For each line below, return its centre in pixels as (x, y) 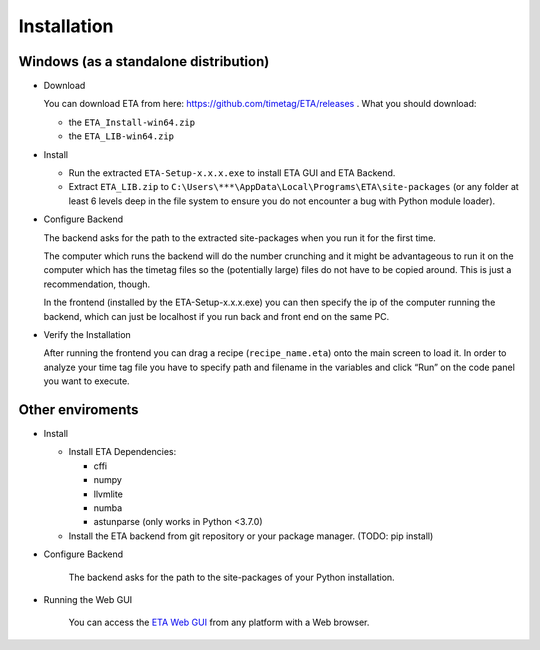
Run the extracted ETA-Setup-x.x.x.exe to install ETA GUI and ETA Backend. (232, 173)
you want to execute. (86, 381)
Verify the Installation (87, 334)
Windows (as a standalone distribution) (144, 61)
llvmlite (108, 494)
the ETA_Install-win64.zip (131, 122)
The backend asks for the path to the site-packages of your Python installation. (231, 577)
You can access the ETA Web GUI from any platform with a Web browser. (219, 622)
